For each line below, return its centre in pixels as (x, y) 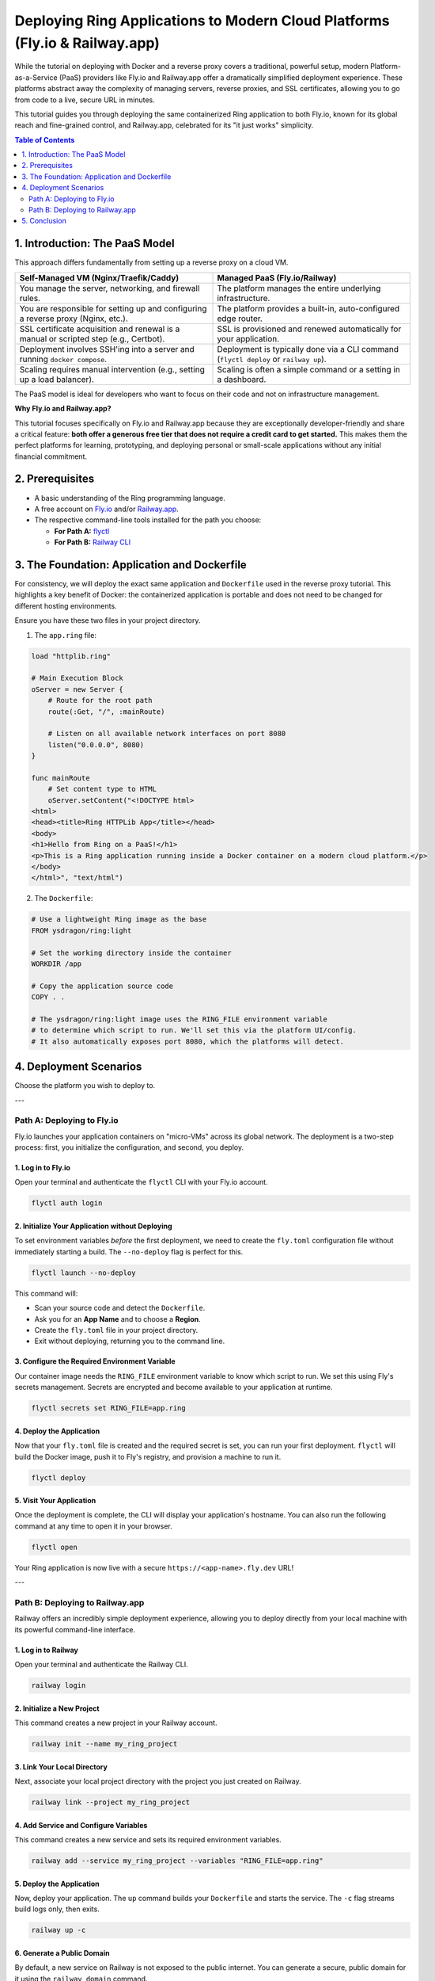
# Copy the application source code (102, 986)
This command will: (46, 1293)
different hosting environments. (66, 605)
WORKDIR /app (57, 964)
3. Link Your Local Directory (61, 1766)
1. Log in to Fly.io (43, 1168)
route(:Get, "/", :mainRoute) (106, 712)
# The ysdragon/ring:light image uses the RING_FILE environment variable (180, 1019)
